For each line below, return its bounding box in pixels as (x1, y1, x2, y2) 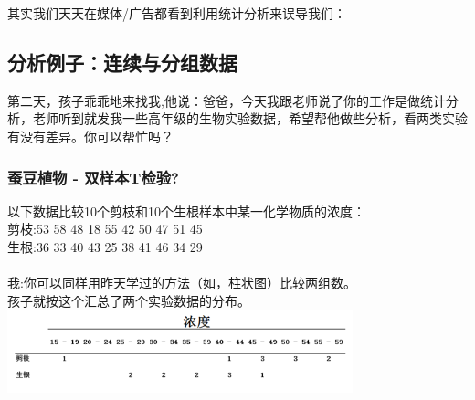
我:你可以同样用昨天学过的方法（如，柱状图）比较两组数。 (7, 273, 356, 292)
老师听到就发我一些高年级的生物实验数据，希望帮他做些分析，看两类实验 (32, 109, 468, 128)
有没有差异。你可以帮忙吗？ (7, 126, 174, 145)
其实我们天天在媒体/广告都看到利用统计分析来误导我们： (7, 4, 346, 22)
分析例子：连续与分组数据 (7, 47, 237, 76)
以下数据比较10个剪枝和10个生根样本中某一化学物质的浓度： (7, 201, 365, 220)
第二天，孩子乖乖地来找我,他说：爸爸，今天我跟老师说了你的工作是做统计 (7, 90, 446, 110)
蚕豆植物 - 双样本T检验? (7, 165, 180, 188)
